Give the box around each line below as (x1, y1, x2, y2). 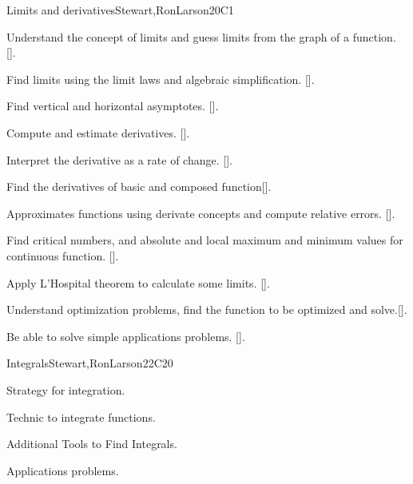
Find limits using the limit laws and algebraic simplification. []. (6, 70, 315, 87)
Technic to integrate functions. (6, 408, 156, 425)
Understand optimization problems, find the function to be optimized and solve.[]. (6, 301, 407, 318)
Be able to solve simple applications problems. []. (6, 327, 245, 344)
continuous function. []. (6, 247, 119, 264)
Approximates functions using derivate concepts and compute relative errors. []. (6, 204, 395, 221)
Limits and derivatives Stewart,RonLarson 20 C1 (6, 2, 234, 18)
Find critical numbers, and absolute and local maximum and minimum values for (6, 232, 403, 248)
